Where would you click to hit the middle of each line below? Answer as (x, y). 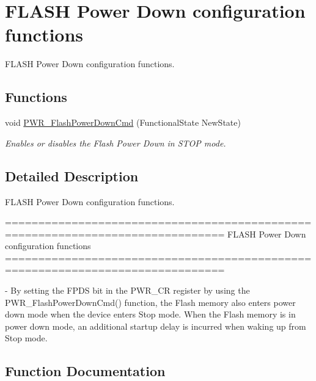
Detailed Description (72, 176)
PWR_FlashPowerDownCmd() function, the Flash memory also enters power (150, 302)
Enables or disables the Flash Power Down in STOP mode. (116, 143)
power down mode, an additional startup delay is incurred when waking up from (156, 326)
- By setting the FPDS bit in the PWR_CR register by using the (127, 290)
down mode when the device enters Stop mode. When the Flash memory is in (150, 314)
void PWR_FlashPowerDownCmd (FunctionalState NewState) (123, 122)
